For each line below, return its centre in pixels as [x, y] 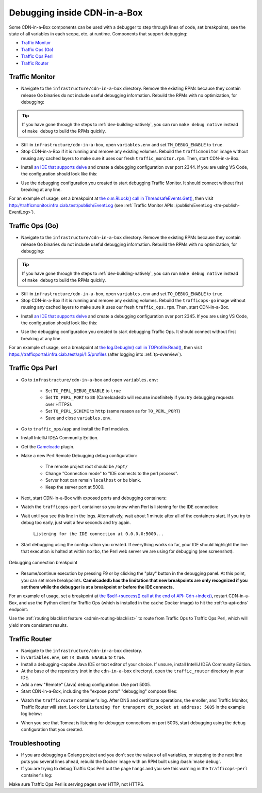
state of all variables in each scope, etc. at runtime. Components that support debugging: [98, 33]
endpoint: [19, 610]
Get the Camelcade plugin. [48, 446]
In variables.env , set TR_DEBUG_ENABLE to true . [73, 657]
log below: [32, 714]
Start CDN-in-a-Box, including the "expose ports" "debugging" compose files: [99, 691]
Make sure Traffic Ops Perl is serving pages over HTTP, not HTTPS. [77, 784]
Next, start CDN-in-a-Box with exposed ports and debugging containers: [94, 498]
